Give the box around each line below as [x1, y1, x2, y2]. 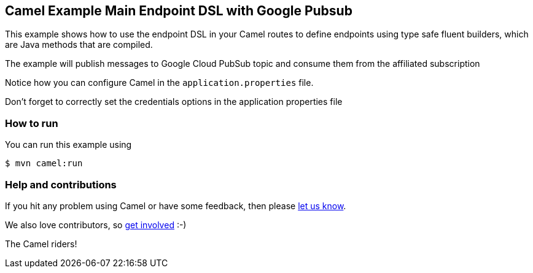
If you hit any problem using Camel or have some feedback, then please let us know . [5, 200, 346, 211]
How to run [5, 117, 58, 129]
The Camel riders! [5, 238, 77, 249]
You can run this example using [5, 139, 132, 150]
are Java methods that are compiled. [5, 39, 153, 50]
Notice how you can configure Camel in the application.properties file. [5, 77, 314, 88]
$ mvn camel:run [5, 158, 83, 169]
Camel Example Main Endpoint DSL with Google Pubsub [5, 3, 352, 18]
